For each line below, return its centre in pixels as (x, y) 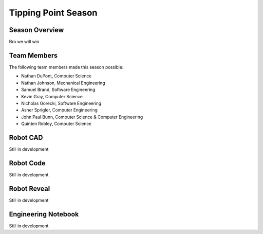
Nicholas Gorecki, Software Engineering (61, 103)
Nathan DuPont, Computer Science (56, 76)
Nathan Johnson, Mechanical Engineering (63, 83)
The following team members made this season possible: (66, 67)
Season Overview (37, 30)
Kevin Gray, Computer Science (52, 96)
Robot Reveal (29, 189)
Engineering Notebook (44, 214)
